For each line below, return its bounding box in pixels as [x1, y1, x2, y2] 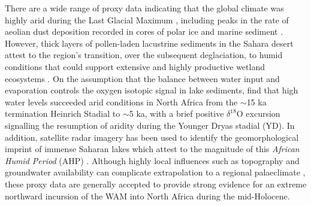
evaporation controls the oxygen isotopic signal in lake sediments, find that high [5, 84, 298, 96]
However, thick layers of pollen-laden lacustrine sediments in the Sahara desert [5, 37, 294, 49]
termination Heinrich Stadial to [5, 107, 120, 120]
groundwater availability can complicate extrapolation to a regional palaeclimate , [5, 166, 306, 178]
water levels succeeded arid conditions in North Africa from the [5, 95, 238, 108]
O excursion [236, 107, 280, 120]
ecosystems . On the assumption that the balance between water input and [5, 72, 280, 84]
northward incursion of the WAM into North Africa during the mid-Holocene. [5, 189, 290, 202]
